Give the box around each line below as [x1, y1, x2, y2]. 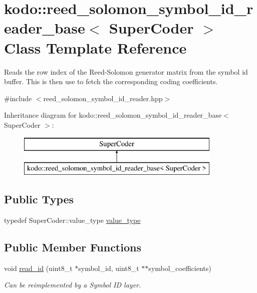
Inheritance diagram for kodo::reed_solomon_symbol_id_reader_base [4, 110, 222, 120]
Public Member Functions [4, 239, 141, 254]
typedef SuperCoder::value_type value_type [4, 214, 141, 225]
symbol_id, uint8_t [78, 262, 139, 273]
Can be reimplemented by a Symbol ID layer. [4, 279, 141, 290]
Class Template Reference [4, 37, 187, 58]
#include [4, 93, 32, 103]
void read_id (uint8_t [4, 262, 73, 273]
